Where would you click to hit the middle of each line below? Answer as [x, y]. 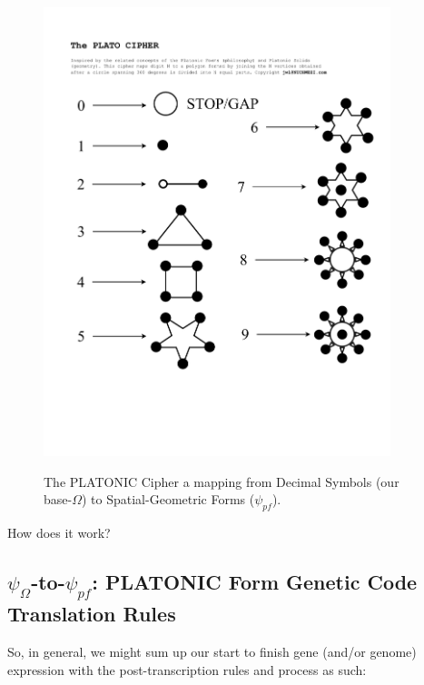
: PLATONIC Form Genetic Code [255, 581]
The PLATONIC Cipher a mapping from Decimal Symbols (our [222, 481]
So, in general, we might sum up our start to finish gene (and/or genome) [212, 651]
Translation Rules [92, 614]
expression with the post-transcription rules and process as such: [187, 669]
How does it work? [59, 532]
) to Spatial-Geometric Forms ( [168, 499]
